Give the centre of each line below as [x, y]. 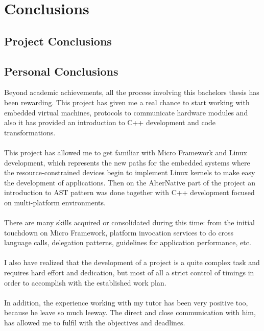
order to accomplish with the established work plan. [85, 282]
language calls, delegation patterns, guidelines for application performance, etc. [128, 242]
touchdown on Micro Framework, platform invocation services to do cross [119, 232]
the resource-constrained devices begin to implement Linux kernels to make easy [130, 172]
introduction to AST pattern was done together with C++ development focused [129, 192]
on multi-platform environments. [55, 202]
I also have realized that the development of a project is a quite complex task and [132, 262]
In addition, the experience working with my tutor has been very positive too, [126, 302]
